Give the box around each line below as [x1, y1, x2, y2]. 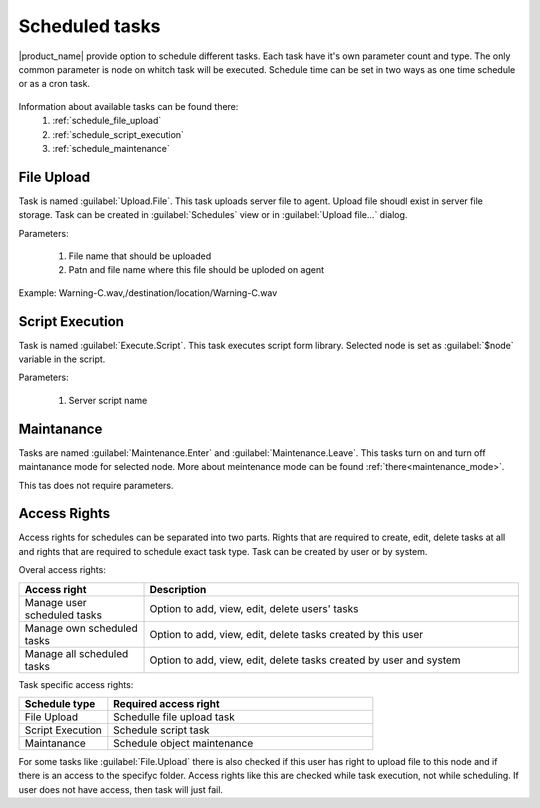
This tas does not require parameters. [18, 479, 174, 491]
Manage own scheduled [24, 621, 139, 635]
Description [149, 582, 207, 596]
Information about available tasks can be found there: [18, 100, 239, 112]
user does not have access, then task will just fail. [18, 783, 224, 795]
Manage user [24, 595, 87, 609]
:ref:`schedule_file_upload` [52, 115, 162, 127]
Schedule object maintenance [113, 736, 254, 750]
